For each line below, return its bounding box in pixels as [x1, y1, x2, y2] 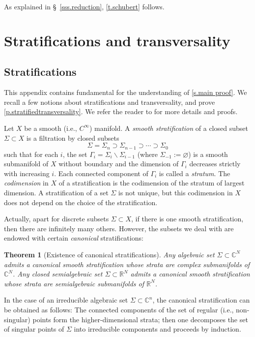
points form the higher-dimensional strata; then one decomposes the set [32, 314, 248, 324]
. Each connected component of [54, 168, 148, 178]
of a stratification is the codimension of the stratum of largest [58, 178, 245, 188]
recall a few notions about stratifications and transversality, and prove [4, 96, 215, 107]
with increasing [4, 168, 50, 178]
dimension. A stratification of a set [4, 187, 109, 197]
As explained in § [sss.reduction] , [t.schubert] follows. [4, 1, 165, 11]
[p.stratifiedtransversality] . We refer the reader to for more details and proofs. [4, 106, 238, 117]
